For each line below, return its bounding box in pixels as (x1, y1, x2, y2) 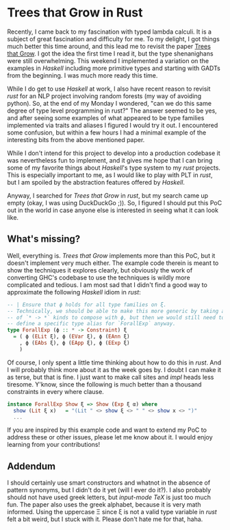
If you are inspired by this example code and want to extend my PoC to (7, 426, 207, 434)
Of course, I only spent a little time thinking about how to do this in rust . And (7, 358, 222, 367)
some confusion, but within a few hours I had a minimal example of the (7, 128, 207, 137)
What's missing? (7, 233, 81, 245)
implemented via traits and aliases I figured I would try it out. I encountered (7, 121, 218, 129)
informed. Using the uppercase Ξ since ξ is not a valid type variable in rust (7, 508, 217, 516)
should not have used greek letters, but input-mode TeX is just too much (7, 493, 211, 502)
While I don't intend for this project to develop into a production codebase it (7, 149, 220, 157)
